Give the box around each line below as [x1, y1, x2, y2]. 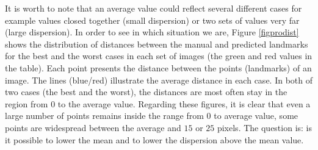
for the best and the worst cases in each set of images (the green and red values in [5, 49, 313, 62]
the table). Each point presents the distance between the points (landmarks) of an [5, 61, 312, 74]
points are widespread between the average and [5, 121, 181, 134]
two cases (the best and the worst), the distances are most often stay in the [5, 85, 287, 98]
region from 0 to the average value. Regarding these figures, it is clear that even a [5, 97, 311, 110]
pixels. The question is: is [217, 121, 313, 134]
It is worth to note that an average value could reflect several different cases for [5, 2, 302, 14]
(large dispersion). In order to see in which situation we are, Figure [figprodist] [5, 26, 299, 38]
